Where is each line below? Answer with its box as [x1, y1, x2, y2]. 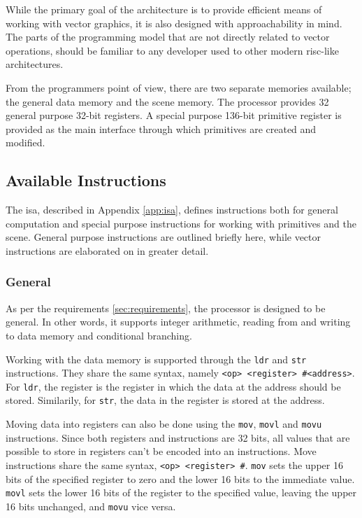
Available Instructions [6, 169, 166, 191]
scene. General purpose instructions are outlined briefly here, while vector [6, 230, 321, 244]
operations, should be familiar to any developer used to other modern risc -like [6, 43, 339, 57]
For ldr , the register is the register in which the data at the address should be [6, 379, 341, 393]
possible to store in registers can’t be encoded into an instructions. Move [6, 444, 317, 458]
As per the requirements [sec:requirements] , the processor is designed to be [6, 300, 326, 315]
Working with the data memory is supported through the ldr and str [6, 351, 307, 366]
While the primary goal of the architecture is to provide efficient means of [6, 2, 322, 16]
